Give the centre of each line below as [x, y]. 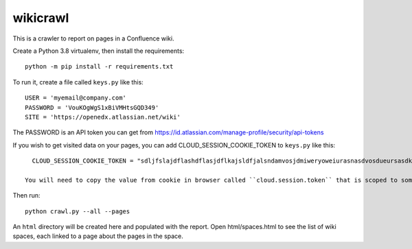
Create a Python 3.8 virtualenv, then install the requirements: [99, 51]
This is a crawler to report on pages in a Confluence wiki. [93, 38]
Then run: [26, 195]
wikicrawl [41, 18]
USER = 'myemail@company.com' [76, 98]
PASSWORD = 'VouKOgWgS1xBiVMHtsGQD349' [92, 107]
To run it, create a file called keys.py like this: [78, 82]
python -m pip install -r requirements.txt [99, 67]
